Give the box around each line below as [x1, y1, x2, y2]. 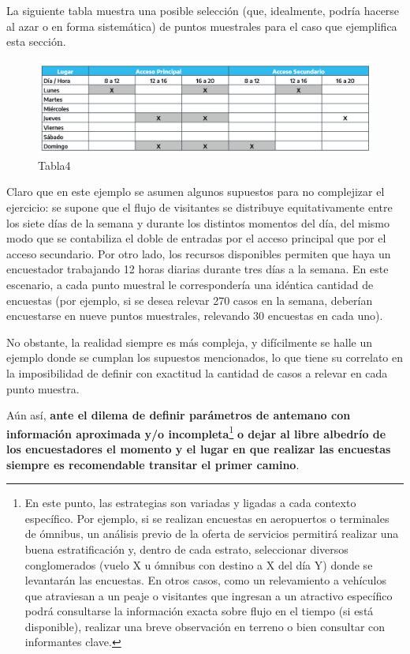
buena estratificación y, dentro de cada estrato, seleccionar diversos [24, 540, 348, 557]
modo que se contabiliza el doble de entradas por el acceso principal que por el [6, 230, 386, 246]
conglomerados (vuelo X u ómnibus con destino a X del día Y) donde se [24, 556, 373, 573]
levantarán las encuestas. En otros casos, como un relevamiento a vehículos [24, 572, 386, 588]
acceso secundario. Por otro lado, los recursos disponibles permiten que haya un [6, 245, 391, 261]
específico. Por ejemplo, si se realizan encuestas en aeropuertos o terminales [24, 509, 389, 526]
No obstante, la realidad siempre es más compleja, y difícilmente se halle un [6, 333, 372, 350]
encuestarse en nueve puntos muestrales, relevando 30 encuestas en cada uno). [6, 307, 383, 324]
